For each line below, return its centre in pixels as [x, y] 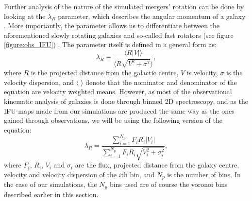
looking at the [25, 16]
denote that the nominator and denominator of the [161, 82]
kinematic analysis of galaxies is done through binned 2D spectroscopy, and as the [126, 101]
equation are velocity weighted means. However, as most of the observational [118, 92]
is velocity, [202, 73]
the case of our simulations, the [50, 184]
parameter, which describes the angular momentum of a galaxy [152, 16]
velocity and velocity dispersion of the [60, 174]
